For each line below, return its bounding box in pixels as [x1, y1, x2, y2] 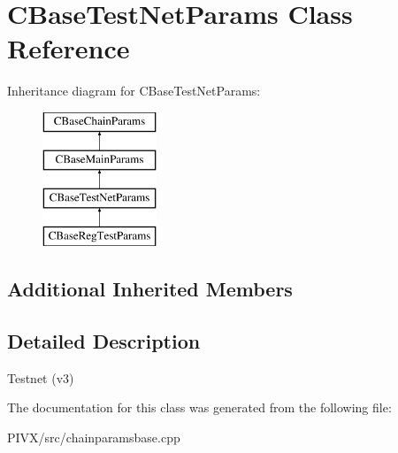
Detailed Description [7, 326, 201, 354]
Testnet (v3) [7, 368, 74, 387]
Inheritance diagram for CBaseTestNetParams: [7, 81, 261, 100]
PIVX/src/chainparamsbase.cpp [7, 427, 180, 446]
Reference [7, 30, 130, 66]
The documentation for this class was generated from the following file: [7, 398, 392, 417]
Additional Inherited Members [7, 275, 293, 303]
